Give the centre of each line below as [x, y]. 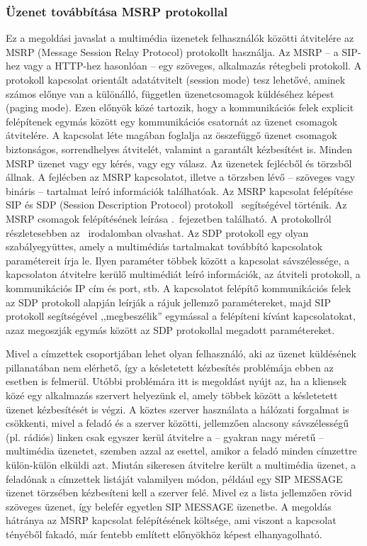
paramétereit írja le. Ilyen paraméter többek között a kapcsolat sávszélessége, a [178, 260]
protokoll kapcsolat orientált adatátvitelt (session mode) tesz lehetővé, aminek [176, 79]
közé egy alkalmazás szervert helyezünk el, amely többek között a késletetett [172, 395]
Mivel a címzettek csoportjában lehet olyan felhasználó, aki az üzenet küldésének [181, 353]
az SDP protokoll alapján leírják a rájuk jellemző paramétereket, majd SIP [168, 302]
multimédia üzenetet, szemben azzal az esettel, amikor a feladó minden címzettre [181, 451]
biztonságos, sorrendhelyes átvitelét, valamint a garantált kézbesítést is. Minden [179, 149]
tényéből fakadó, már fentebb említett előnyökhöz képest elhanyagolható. [164, 534]
